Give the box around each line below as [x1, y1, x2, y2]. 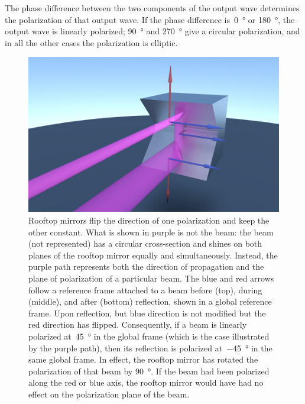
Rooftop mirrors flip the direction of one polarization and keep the [28, 214, 270, 226]
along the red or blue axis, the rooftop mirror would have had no [28, 376, 264, 389]
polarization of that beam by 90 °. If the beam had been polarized [28, 364, 270, 377]
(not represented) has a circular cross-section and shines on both [28, 237, 262, 250]
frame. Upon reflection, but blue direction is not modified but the [28, 306, 266, 319]
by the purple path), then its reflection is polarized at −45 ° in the [28, 341, 272, 354]
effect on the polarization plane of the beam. [28, 387, 190, 400]
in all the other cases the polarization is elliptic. [5, 36, 178, 49]
